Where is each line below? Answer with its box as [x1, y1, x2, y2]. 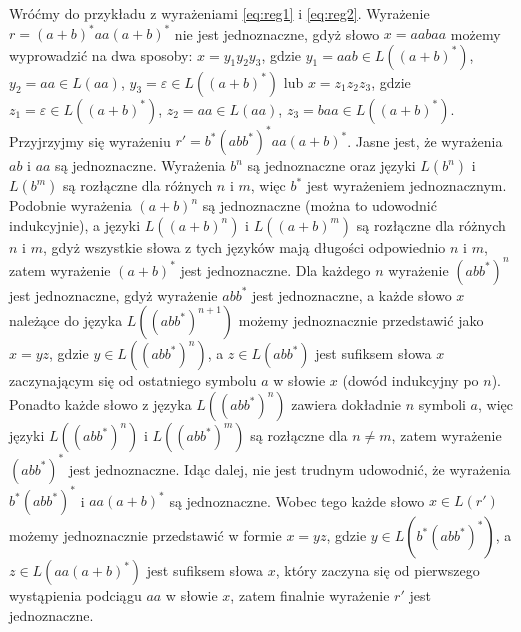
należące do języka [9, 310, 123, 331]
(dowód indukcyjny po [342, 370, 479, 391]
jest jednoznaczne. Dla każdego [180, 259, 371, 280]
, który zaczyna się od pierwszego [275, 560, 480, 581]
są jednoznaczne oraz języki [247, 155, 416, 176]
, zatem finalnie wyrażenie [230, 585, 390, 606]
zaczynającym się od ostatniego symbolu [9, 370, 257, 391]
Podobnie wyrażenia [9, 195, 132, 216]
